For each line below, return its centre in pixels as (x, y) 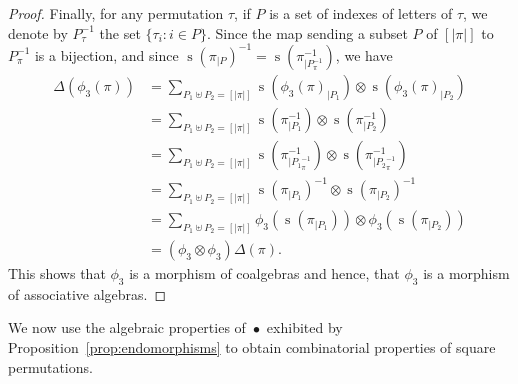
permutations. (50, 366)
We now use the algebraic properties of (127, 327)
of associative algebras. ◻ (87, 293)
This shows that (57, 273)
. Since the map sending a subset (307, 32)
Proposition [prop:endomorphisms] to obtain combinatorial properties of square (252, 347)
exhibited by (304, 327)
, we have (364, 54)
